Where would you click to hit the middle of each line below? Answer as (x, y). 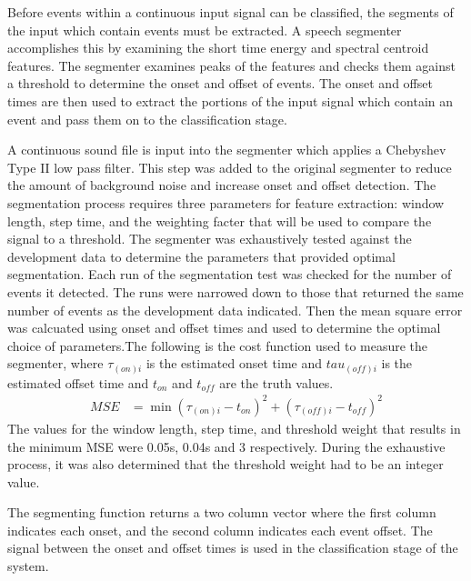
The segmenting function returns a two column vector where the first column (222, 512)
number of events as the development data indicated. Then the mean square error (235, 310)
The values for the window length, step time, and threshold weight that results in (234, 428)
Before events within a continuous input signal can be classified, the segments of (230, 12)
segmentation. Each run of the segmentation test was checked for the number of (230, 274)
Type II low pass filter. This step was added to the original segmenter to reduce (230, 167)
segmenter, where (55, 363)
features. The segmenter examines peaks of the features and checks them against (231, 65)
